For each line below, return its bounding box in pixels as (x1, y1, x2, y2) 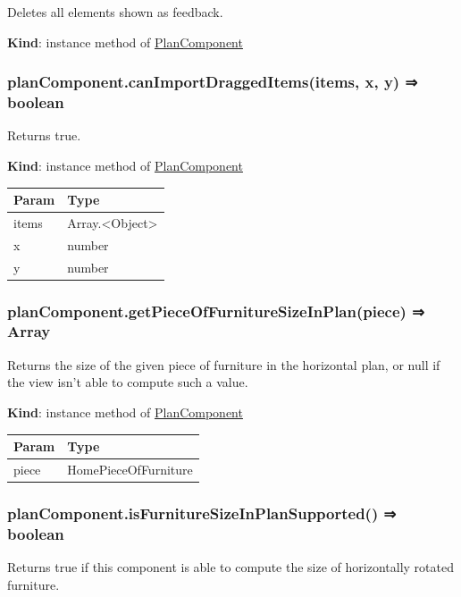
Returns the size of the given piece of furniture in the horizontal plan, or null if (7, 355, 440, 374)
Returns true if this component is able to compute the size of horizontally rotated (7, 558, 454, 576)
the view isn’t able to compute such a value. (7, 373, 248, 391)
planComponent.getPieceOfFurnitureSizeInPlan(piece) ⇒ (7, 299, 424, 322)
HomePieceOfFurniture (67, 459, 193, 478)
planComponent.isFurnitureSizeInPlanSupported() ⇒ (7, 501, 397, 524)
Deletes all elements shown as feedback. (7, 3, 223, 21)
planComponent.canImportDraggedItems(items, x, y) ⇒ (7, 71, 418, 93)
